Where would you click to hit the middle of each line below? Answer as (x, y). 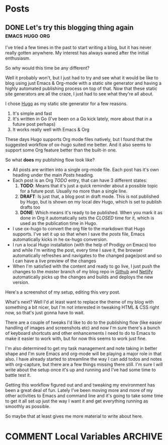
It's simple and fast (32, 113)
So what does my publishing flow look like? (50, 160)
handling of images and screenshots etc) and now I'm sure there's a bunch (83, 328)
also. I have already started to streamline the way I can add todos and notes (84, 359)
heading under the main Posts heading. (53, 175)
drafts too (30, 207)
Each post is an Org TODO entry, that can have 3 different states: (80, 180)
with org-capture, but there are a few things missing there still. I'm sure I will (84, 364)
